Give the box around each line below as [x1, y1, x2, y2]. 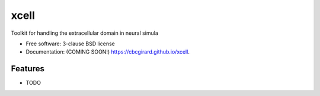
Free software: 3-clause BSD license [25, 40, 115, 47]
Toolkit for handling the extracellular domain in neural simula [11, 29, 158, 37]
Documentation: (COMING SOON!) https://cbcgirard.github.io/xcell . [25, 48, 190, 55]
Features [11, 64, 44, 74]
